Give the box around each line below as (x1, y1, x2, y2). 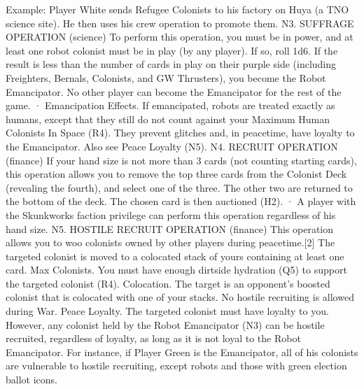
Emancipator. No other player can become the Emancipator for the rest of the (6, 84, 342, 99)
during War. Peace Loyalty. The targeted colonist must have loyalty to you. (6, 304, 329, 318)
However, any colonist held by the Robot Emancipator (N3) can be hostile (6, 317, 325, 332)
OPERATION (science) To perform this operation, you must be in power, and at (6, 29, 353, 44)
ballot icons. (6, 372, 57, 387)
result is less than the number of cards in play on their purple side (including (6, 57, 337, 71)
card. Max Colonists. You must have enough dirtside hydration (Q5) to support (6, 262, 347, 277)
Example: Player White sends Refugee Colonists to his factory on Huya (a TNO (6, 2, 349, 16)
